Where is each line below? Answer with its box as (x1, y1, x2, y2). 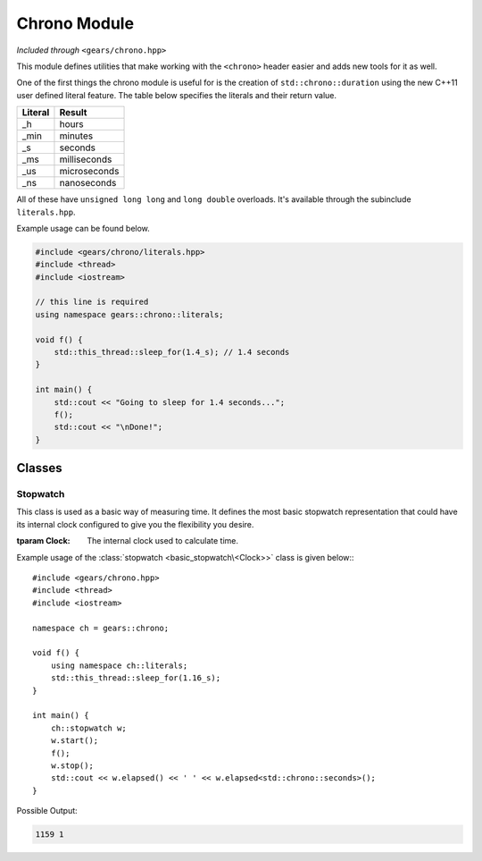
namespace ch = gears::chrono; (32, 622, 170, 633)
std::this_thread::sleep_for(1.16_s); (50, 673, 221, 683)
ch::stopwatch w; (50, 722, 127, 733)
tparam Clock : (16, 536, 71, 546)
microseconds (59, 165, 120, 178)
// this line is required (35, 297, 149, 308)
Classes (16, 460, 62, 476)
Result (59, 106, 87, 119)
